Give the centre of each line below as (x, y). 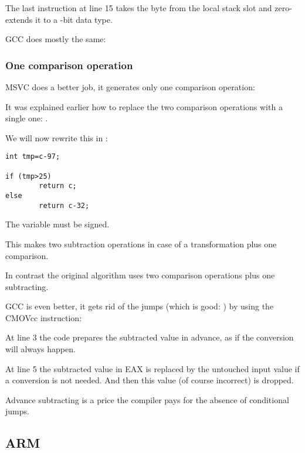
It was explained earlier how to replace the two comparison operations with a (144, 106)
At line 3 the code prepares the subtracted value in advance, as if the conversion (150, 337)
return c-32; (64, 205)
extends (19, 19)
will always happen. (40, 349)
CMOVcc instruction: (44, 317)
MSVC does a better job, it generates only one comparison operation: (130, 87)
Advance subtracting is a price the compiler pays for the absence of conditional (147, 399)
